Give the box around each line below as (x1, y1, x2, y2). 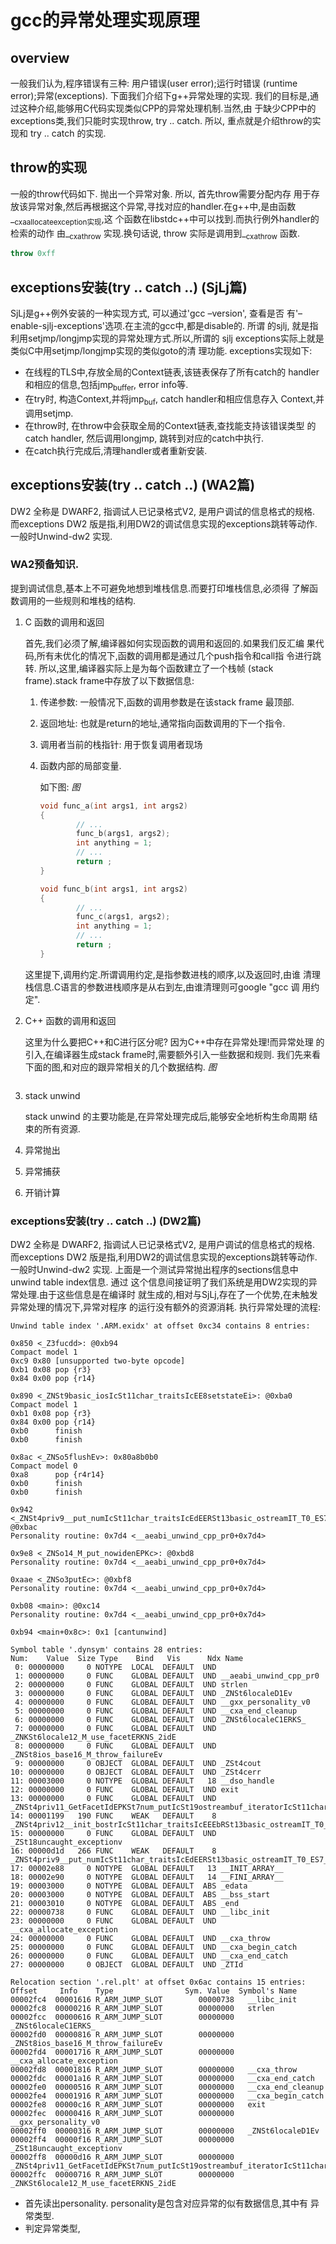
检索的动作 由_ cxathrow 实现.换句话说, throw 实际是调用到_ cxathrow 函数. (10, 227, 301, 241)
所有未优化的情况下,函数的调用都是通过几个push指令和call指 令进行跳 (36, 649, 322, 661)
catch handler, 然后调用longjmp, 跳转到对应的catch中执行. (24, 432, 264, 444)
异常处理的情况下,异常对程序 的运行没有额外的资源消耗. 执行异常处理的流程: (10, 1301, 321, 1313)
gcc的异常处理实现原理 (10, 9, 200, 32)
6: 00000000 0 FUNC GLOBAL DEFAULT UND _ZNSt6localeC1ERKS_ (14, 1715, 307, 1725)
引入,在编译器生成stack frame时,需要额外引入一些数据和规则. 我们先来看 (24, 1048, 322, 1060)
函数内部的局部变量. (39, 759, 122, 771)
